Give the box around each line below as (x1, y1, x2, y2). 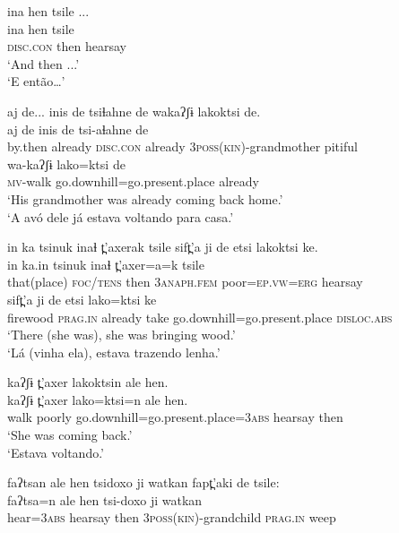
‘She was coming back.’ (7, 426, 133, 444)
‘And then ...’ (7, 54, 80, 73)
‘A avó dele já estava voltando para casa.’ (7, 207, 234, 226)
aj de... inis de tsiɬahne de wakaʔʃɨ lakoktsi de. (7, 101, 261, 120)
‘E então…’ (7, 72, 65, 90)
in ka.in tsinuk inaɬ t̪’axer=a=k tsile (7, 254, 204, 273)
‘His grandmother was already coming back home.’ (7, 189, 283, 208)
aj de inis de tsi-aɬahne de (7, 119, 149, 138)
